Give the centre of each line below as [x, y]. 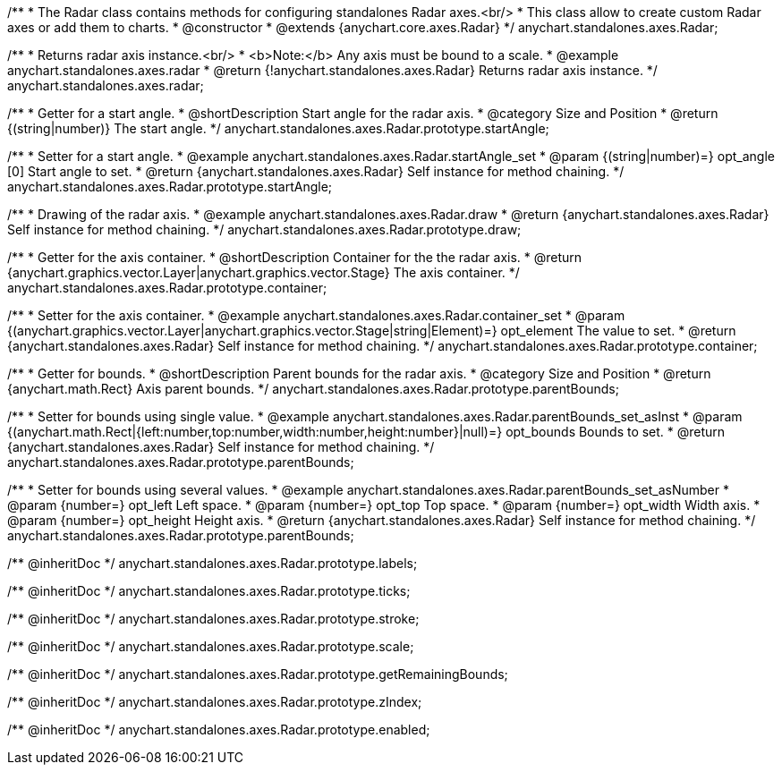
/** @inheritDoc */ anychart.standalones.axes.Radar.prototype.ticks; [209, 591]
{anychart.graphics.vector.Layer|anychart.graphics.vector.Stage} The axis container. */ [263, 272]
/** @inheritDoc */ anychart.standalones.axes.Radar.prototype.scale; [211, 646]
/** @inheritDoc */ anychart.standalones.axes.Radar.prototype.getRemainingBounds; [258, 674]
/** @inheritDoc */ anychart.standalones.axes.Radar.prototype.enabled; [219, 730]
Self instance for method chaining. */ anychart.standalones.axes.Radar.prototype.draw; [264, 229]
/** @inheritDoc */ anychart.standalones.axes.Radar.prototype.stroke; [213, 619]
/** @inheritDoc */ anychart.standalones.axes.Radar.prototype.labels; [212, 563]
